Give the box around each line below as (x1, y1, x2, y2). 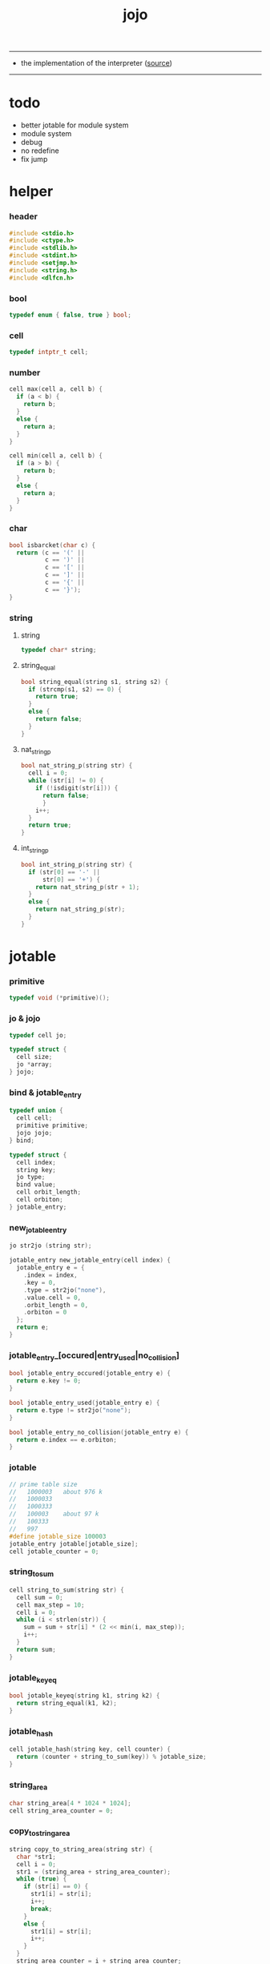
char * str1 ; (16, 1853, 57, 1861)
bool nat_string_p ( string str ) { (20, 762, 133, 770)
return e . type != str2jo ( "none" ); (16, 1406, 131, 1415)
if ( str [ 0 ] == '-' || (28, 867, 101, 876)
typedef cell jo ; (9, 1031, 67, 1039)
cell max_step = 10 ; (16, 1600, 85, 1609)
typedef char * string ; (20, 646, 97, 654)
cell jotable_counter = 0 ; (9, 1547, 99, 1556)
